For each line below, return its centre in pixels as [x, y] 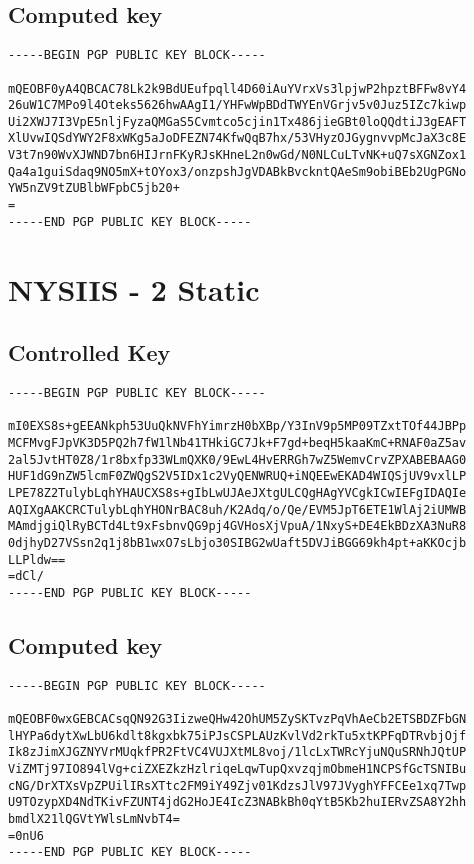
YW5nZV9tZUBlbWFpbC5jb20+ [94, 188]
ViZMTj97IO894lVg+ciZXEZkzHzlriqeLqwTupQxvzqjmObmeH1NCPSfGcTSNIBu [237, 769]
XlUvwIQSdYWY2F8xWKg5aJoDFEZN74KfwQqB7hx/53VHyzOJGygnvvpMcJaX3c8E [237, 138]
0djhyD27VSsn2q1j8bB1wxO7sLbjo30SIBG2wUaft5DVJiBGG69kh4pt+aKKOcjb [237, 542]
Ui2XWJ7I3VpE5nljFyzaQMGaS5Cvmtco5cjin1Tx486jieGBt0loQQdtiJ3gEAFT [237, 121]
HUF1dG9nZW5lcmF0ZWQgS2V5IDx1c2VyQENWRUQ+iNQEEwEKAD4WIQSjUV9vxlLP [237, 476]
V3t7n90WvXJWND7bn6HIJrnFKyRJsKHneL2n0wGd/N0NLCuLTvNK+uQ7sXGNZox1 [237, 155]
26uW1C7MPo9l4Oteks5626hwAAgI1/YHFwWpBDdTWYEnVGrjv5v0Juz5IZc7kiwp [237, 105]
